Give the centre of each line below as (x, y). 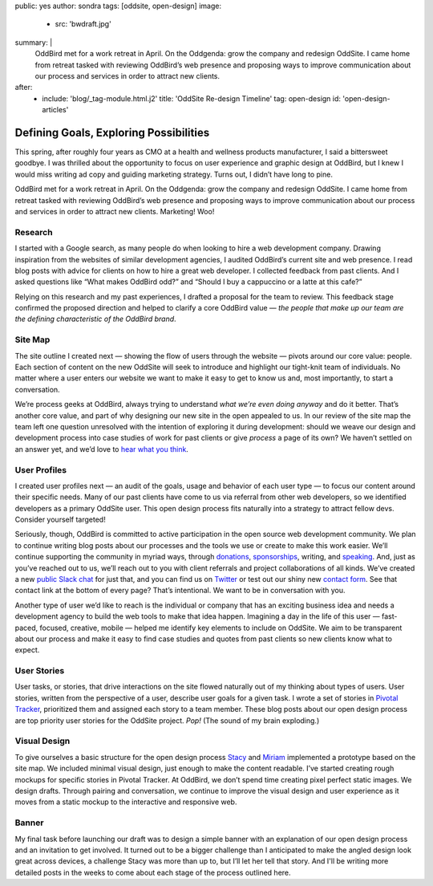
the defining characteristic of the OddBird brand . (95, 319)
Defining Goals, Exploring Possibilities (112, 132)
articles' (55, 110)
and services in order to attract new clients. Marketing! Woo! (115, 211)
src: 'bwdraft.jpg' (83, 24)
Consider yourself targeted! (60, 520)
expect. (27, 650)
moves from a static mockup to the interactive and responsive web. (126, 802)
